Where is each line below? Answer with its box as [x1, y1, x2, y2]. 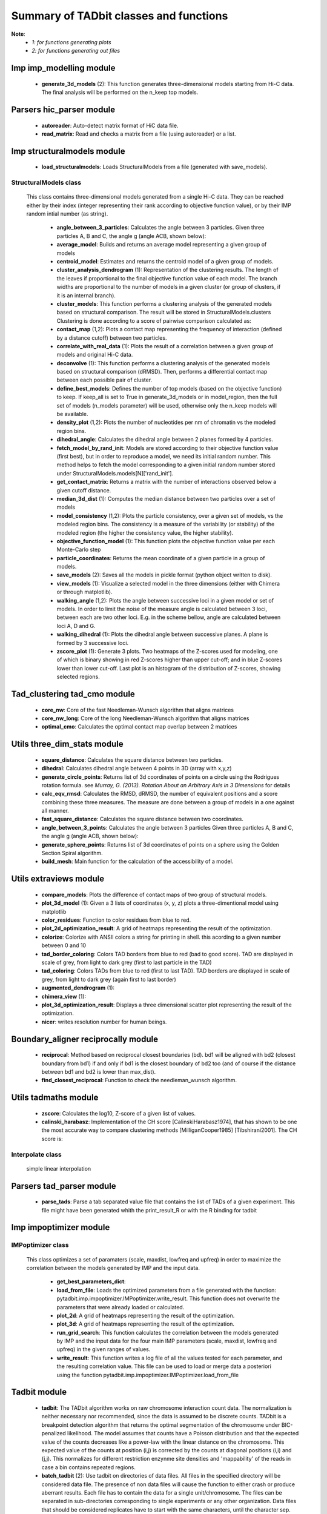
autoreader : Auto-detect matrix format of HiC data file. [41, 122, 179, 129]
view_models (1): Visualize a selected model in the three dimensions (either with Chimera [56, 580, 280, 587]
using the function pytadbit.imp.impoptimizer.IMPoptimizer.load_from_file [56, 1371, 239, 1378]
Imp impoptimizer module [11, 1222, 110, 1232]
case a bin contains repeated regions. [41, 1463, 136, 1471]
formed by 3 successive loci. [56, 639, 129, 646]
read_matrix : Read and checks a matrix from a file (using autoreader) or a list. [41, 130, 236, 137]
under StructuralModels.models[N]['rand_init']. [56, 469, 174, 477]
